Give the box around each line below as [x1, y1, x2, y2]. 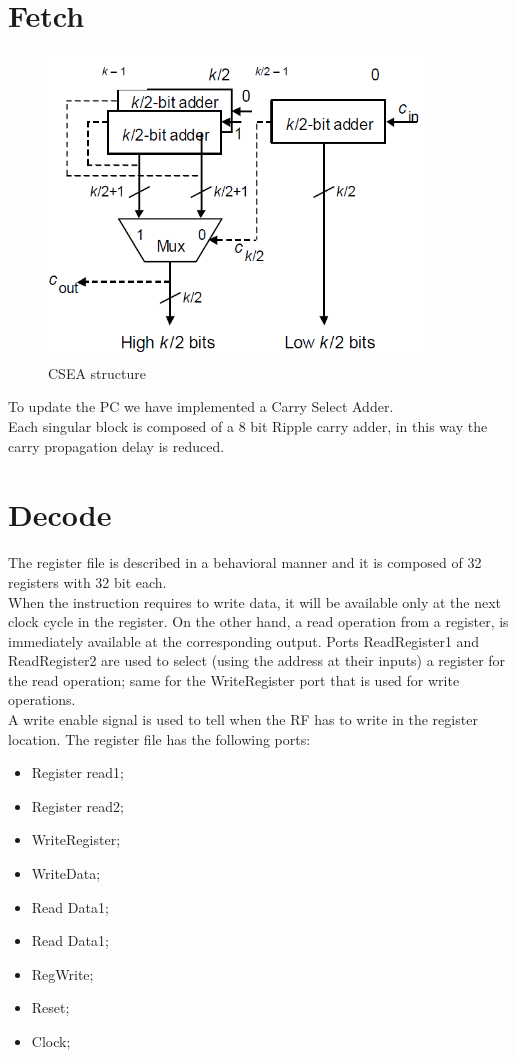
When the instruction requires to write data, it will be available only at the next [8, 591, 502, 612]
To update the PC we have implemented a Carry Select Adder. [8, 396, 394, 417]
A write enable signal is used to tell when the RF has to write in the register [8, 709, 478, 730]
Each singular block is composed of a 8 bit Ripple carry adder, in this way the [8, 416, 488, 437]
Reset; [31, 997, 70, 1018]
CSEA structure [48, 362, 146, 383]
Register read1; [31, 762, 124, 783]
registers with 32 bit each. [8, 571, 167, 592]
